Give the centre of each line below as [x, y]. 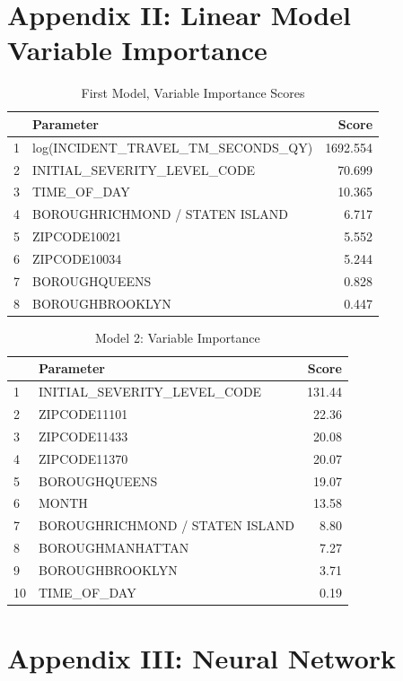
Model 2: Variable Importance [178, 337]
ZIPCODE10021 [77, 236]
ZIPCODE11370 [83, 458]
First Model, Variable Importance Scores [193, 93]
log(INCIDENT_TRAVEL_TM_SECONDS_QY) [173, 147]
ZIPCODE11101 [83, 414]
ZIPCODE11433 [83, 436]
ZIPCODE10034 [77, 258]
